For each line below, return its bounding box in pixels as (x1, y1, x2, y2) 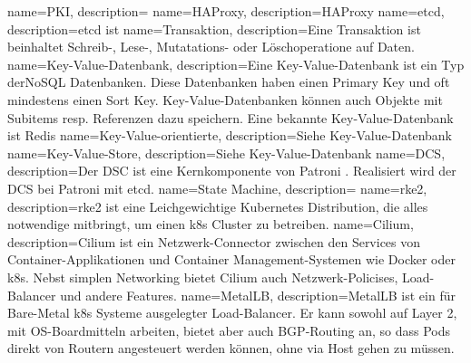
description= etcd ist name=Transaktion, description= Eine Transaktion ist (7, 19, 421, 38)
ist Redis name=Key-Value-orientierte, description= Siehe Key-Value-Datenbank (7, 126, 453, 145)
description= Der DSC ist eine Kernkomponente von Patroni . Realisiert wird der (7, 161, 456, 180)
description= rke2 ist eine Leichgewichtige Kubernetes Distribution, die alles (7, 196, 428, 215)
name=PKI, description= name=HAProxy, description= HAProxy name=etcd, (7, 2, 445, 20)
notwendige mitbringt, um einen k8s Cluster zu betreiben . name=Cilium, (7, 215, 414, 234)
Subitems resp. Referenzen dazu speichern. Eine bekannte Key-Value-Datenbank (7, 108, 454, 127)
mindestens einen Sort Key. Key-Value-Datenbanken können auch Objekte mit (7, 90, 443, 109)
